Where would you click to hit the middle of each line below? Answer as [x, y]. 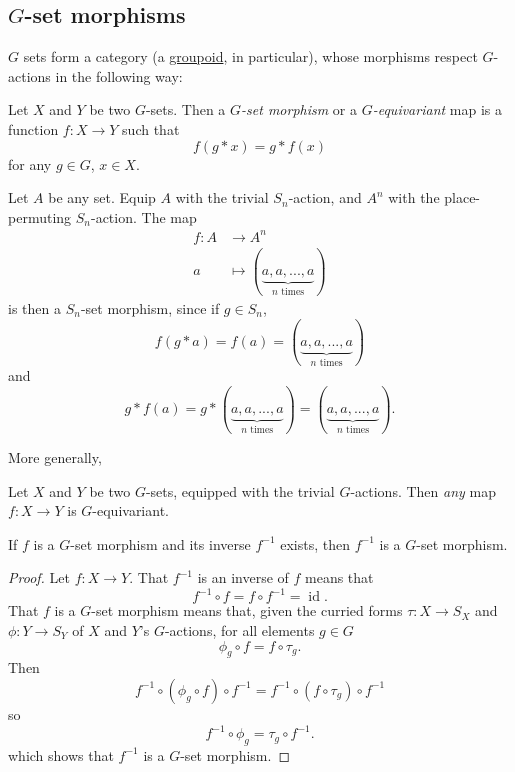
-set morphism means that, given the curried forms [247, 610]
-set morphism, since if [150, 307]
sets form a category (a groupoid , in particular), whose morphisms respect [250, 56]
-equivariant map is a [437, 109]
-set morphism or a [299, 109]
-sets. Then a [185, 109]
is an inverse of [243, 577]
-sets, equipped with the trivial [240, 490]
